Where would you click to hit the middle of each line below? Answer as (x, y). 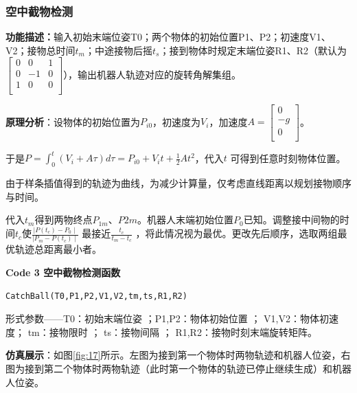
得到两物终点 (64, 220)
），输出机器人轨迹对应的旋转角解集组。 (152, 74)
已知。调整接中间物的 (291, 220)
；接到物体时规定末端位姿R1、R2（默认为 (253, 50)
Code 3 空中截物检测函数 (63, 272)
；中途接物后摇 (118, 50)
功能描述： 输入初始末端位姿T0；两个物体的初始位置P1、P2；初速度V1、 (168, 37)
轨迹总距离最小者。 (58, 249)
